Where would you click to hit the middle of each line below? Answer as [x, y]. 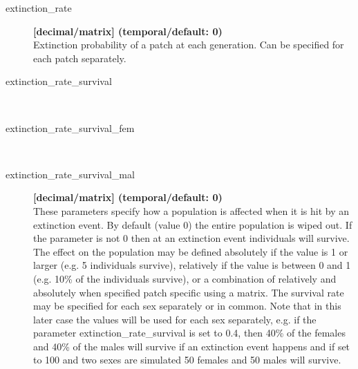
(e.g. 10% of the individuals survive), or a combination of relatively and [185, 278]
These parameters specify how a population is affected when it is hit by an [191, 210]
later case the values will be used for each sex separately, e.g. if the [175, 319]
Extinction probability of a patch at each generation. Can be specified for [189, 45]
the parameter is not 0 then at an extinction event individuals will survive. [191, 238]
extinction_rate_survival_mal [70, 174]
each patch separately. [80, 58]
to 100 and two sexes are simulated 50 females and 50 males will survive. [187, 360]
